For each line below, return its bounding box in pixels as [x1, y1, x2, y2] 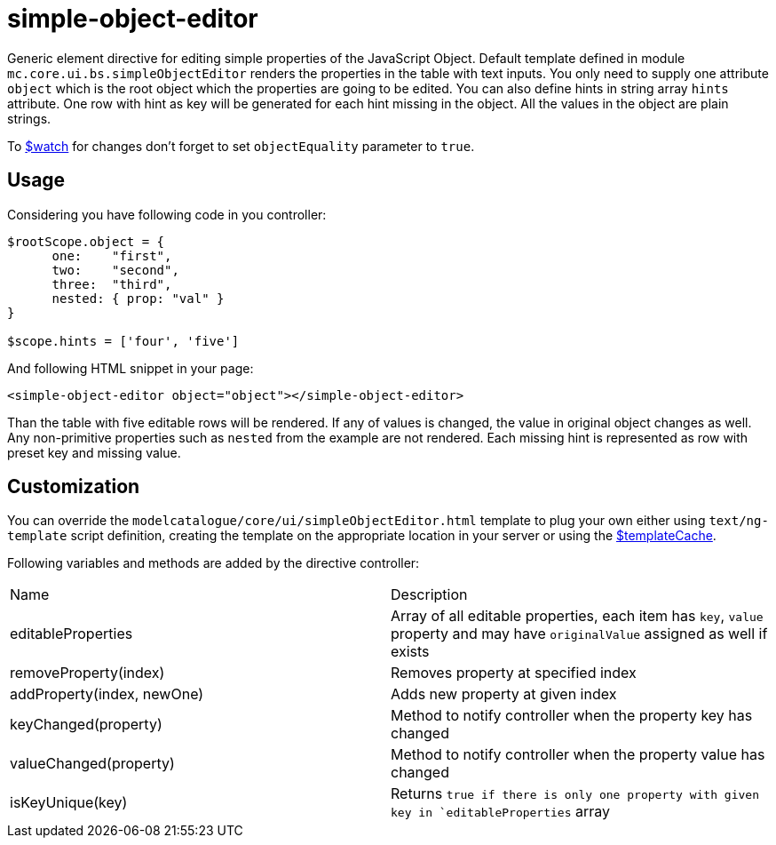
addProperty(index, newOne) [10, 685, 204, 704]
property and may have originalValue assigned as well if [391, 625, 768, 643]
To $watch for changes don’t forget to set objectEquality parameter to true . [7, 138, 475, 154]
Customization [7, 475, 140, 498]
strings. [7, 110, 51, 126]
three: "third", [51, 276, 172, 291]
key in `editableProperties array [391, 802, 611, 821]
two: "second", [51, 262, 179, 277]
